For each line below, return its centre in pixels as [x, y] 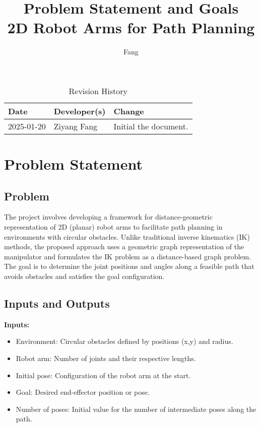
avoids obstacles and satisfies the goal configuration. [84, 276]
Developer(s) [80, 111]
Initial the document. [151, 126]
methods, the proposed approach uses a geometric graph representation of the [124, 246]
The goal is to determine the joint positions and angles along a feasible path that [129, 266]
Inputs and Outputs [57, 303]
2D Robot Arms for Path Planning [131, 27]
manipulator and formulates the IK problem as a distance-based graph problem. [128, 256]
